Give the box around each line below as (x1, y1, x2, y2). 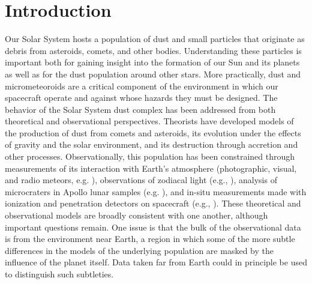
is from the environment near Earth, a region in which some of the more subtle (5, 232, 295, 245)
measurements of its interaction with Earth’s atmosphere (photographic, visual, (5, 162, 297, 174)
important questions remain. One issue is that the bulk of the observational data (5, 220, 301, 233)
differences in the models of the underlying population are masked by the (5, 244, 274, 256)
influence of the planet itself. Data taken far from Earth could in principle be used (5, 256, 307, 268)
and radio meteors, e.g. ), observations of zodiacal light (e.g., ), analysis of (5, 174, 277, 186)
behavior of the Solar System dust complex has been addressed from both (5, 103, 276, 115)
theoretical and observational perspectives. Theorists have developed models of (5, 115, 294, 127)
